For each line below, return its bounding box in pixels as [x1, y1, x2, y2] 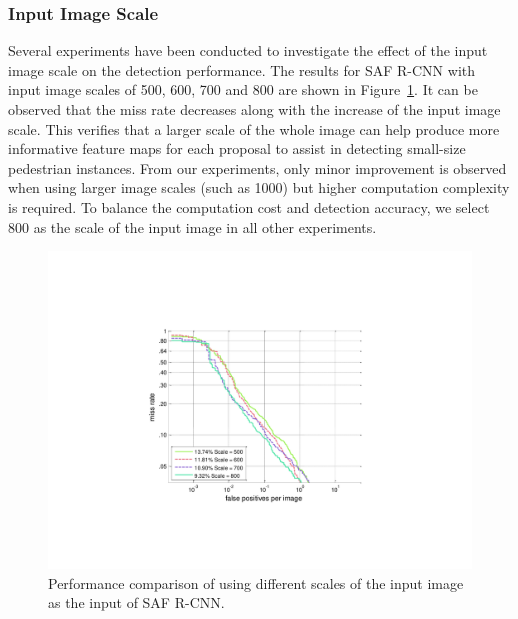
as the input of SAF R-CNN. [48, 592, 225, 613]
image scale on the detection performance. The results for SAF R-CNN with [8, 59, 476, 80]
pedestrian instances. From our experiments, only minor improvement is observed [8, 157, 507, 178]
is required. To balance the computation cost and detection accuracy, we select [8, 196, 490, 217]
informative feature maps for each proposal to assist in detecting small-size [8, 138, 466, 159]
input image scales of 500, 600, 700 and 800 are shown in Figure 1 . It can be [8, 79, 478, 100]
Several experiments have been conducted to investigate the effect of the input [8, 40, 488, 61]
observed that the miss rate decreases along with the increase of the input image [8, 99, 501, 119]
